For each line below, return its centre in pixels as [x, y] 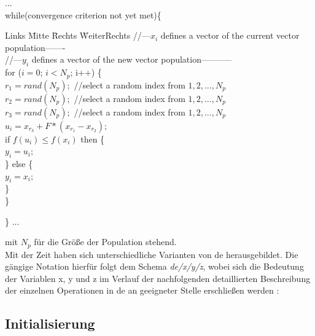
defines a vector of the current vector [230, 35]
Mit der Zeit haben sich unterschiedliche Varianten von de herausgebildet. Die [152, 254]
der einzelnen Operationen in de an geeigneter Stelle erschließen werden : [142, 290]
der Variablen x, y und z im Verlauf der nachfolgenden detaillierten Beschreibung [158, 278]
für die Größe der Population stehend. [105, 242]
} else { [19, 164]
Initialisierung [50, 323]
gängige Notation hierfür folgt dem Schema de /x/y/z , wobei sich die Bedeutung [154, 266]
